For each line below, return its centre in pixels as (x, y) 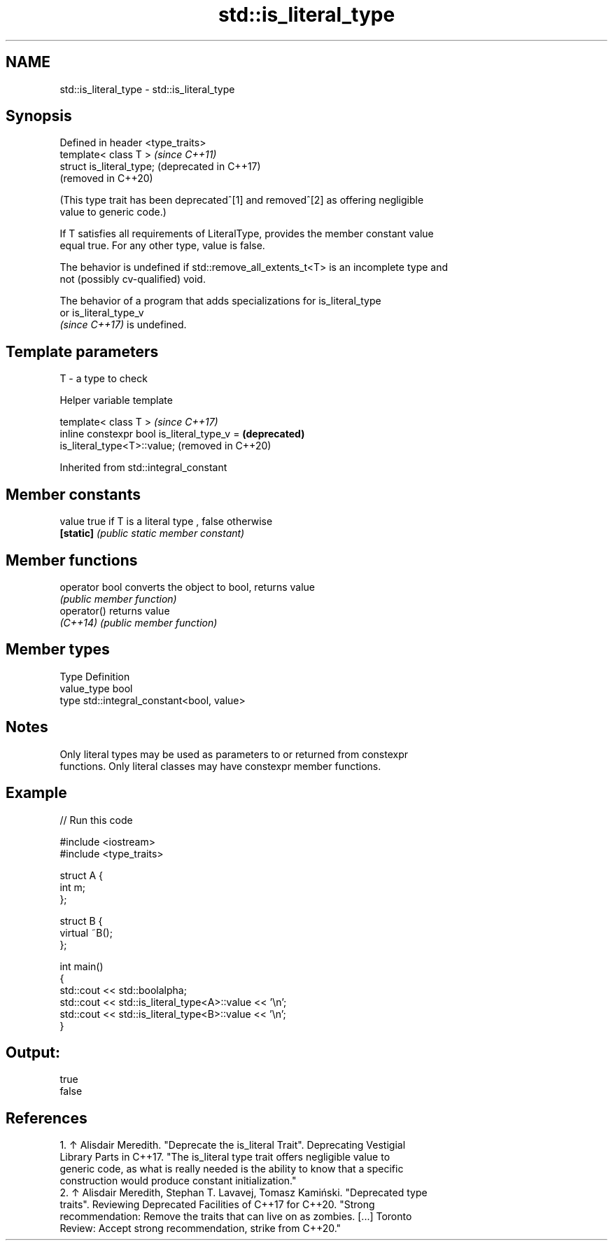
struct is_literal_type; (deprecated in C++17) (160, 167)
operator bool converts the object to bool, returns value (187, 587)
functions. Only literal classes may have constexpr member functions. (220, 766)
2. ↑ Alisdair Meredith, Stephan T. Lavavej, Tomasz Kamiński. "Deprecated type (244, 1193)
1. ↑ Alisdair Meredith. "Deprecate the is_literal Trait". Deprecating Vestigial (233, 1145)
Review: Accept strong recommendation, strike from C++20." (200, 1228)
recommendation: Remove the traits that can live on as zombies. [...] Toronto (236, 1217)
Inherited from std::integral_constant (143, 468)
